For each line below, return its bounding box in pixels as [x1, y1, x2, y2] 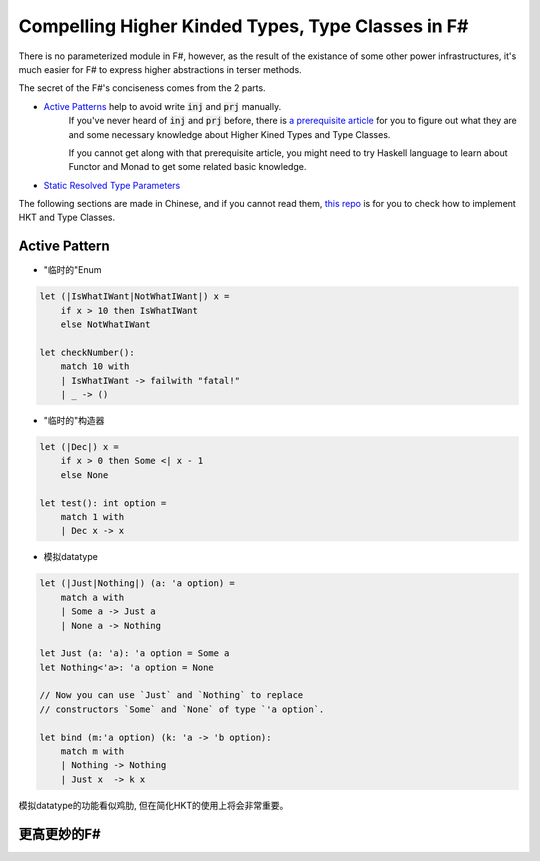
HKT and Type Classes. [18, 211, 115, 224]
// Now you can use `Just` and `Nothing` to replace [39, 690, 304, 701]
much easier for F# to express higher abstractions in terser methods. [18, 63, 302, 75]
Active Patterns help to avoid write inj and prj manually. [43, 100, 282, 112]
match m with [60, 746, 125, 757]
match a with [60, 591, 125, 603]
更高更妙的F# [18, 825, 101, 842]
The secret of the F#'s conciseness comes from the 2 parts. [18, 82, 266, 94]
